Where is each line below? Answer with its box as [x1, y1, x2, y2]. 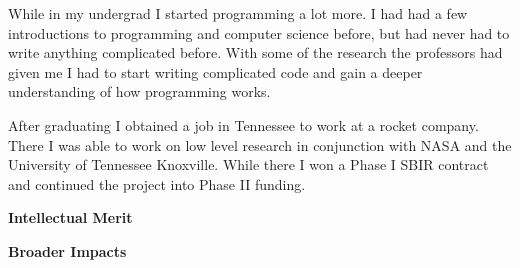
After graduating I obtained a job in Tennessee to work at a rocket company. [8, 114, 479, 135]
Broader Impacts [8, 240, 127, 261]
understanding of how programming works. [8, 81, 271, 102]
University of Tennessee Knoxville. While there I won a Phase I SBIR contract [8, 154, 489, 175]
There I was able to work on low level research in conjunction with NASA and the [8, 134, 512, 155]
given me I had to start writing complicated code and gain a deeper [8, 61, 423, 82]
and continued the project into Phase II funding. [8, 173, 306, 194]
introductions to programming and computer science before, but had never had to [8, 22, 510, 43]
